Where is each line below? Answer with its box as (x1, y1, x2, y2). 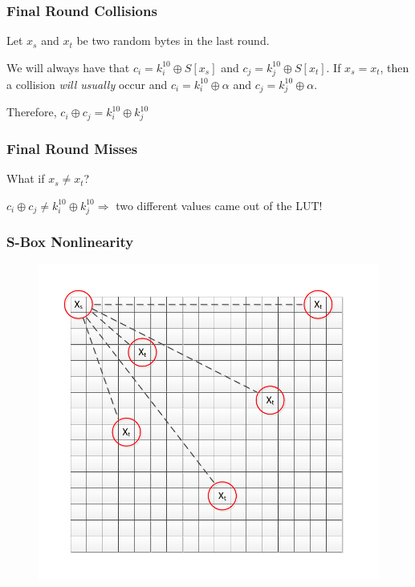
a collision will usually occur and (6, 75, 168, 92)
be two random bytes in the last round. (76, 32, 270, 49)
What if (6, 170, 45, 187)
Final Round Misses (6, 138, 138, 158)
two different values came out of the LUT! (116, 196, 323, 213)
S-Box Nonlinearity (6, 232, 134, 252)
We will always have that (6, 59, 130, 75)
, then (380, 59, 409, 75)
